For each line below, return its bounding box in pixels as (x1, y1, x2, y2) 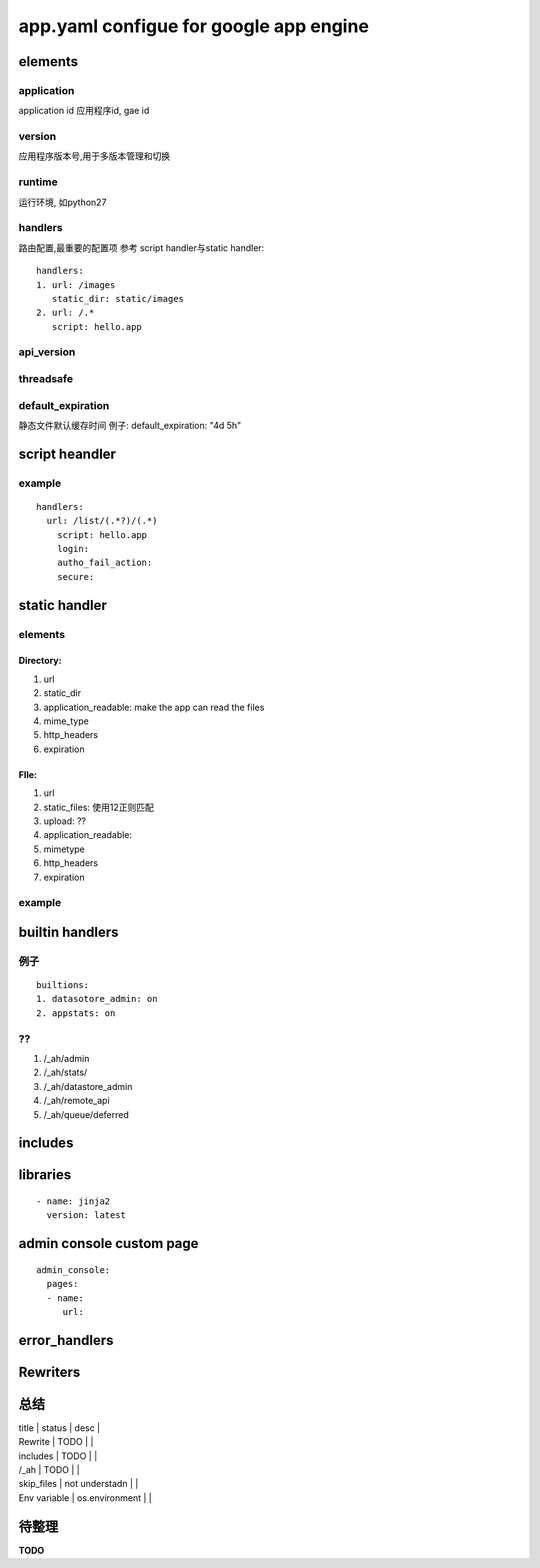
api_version (18, 345, 76, 359)
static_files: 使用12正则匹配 (43, 801, 154, 813)
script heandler (18, 445, 117, 462)
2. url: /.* (36, 307, 95, 319)
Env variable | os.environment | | (18, 1491, 152, 1504)
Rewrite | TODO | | (18, 1436, 94, 1448)
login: (56, 543, 90, 555)
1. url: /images (36, 279, 116, 290)
